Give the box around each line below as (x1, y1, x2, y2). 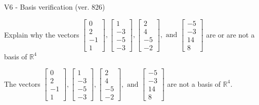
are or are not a (206, 29, 255, 40)
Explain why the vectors (4, 29, 79, 40)
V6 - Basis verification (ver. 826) (4, 2, 105, 12)
